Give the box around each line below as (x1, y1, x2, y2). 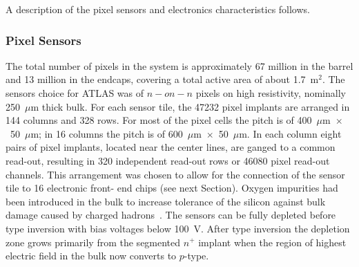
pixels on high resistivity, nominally (195, 86, 346, 100)
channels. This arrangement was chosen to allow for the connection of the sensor (6, 167, 345, 181)
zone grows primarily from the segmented (6, 234, 181, 249)
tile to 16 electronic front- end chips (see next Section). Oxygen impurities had (6, 181, 338, 195)
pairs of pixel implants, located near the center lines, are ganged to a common (6, 140, 336, 154)
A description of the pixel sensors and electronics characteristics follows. (6, 2, 310, 16)
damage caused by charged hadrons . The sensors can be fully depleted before (6, 208, 336, 222)
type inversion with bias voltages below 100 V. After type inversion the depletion (6, 221, 350, 235)
